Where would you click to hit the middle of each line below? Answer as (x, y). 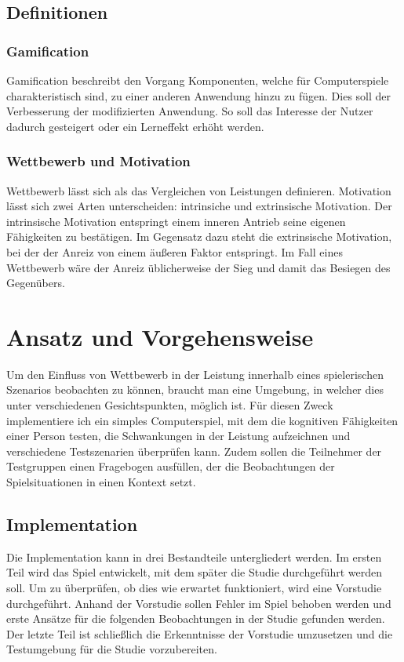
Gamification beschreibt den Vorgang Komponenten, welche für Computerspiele (198, 80)
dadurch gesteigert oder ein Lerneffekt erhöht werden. (135, 126)
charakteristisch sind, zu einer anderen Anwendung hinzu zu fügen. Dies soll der (199, 95)
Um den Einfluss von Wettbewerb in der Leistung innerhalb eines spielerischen (195, 374)
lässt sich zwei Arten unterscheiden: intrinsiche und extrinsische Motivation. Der (199, 206)
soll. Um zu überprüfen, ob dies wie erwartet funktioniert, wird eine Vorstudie (194, 588)
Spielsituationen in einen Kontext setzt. (101, 482)
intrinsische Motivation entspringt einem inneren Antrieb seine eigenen (176, 221)
